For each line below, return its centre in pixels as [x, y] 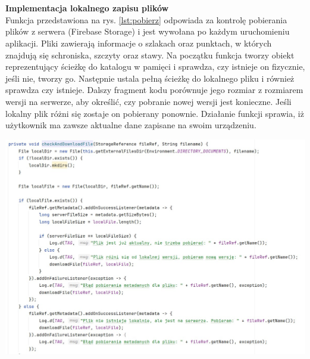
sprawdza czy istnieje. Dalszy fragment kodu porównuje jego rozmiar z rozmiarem [154, 90]
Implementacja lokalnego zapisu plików [87, 8]
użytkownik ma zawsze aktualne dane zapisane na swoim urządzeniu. [131, 125]
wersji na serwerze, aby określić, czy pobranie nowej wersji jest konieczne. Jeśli [148, 101]
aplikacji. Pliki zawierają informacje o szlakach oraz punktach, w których [139, 43]
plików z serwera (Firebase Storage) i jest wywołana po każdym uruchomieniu [148, 31]
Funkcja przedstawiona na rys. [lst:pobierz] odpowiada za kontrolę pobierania [146, 19]
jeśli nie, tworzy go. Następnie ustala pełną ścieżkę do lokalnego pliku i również [150, 78]
